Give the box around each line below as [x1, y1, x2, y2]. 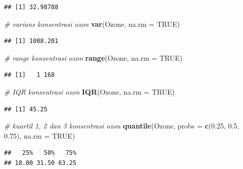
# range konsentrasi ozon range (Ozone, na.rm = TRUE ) [4, 52, 183, 63]
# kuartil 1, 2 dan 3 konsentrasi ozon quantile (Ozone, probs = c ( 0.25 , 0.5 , [4, 120, 239, 131]
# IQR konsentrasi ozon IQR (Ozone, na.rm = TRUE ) [4, 86, 175, 97]
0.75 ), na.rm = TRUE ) [4, 130, 75, 141]
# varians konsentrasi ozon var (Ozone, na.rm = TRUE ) [4, 18, 180, 29]
